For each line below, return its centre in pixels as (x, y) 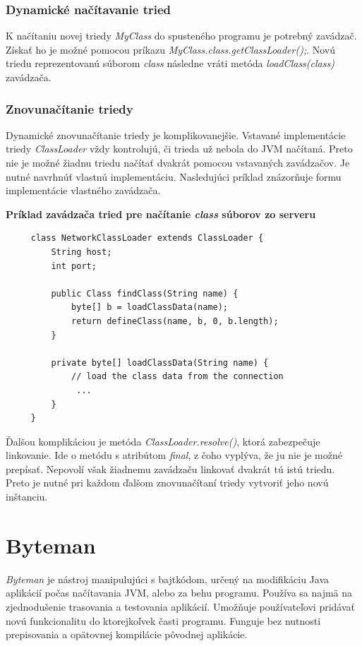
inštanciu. (27, 497)
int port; (74, 266)
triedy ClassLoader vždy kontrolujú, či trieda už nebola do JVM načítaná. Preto (179, 149)
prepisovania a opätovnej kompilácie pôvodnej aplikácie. (127, 634)
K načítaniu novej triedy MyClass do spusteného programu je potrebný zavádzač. (181, 36)
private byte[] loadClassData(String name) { (160, 363)
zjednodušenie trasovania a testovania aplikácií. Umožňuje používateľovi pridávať (180, 606)
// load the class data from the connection (177, 377)
